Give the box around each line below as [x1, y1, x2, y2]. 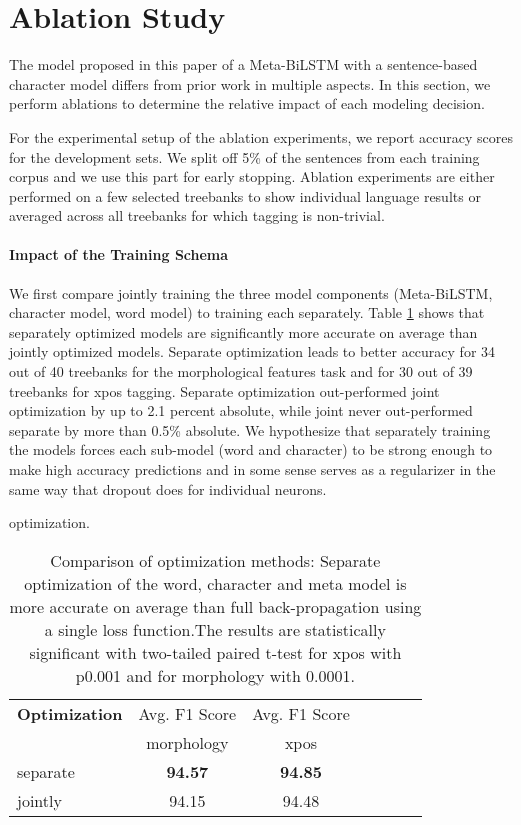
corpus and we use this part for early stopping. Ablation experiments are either [9, 166, 495, 187]
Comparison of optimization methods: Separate [50, 548, 381, 572]
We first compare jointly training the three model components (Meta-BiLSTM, [9, 282, 493, 303]
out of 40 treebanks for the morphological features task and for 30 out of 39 [9, 361, 473, 382]
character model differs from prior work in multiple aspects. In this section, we [9, 73, 491, 94]
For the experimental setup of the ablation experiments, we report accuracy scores [9, 126, 513, 147]
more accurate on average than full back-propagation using [9, 594, 422, 618]
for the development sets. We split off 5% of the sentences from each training [9, 146, 480, 167]
